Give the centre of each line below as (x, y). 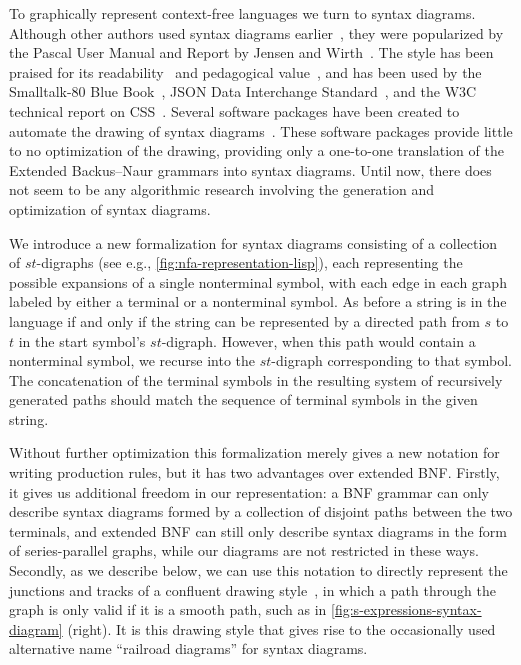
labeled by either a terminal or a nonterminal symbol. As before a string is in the (258, 301)
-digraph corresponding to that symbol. (391, 360)
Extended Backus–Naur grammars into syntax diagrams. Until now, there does (250, 169)
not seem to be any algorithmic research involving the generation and (221, 189)
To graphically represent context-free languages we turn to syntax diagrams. (242, 13)
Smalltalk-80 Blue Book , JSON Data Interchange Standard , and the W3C (243, 91)
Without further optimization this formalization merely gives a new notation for (254, 452)
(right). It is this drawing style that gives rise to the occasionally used (281, 628)
